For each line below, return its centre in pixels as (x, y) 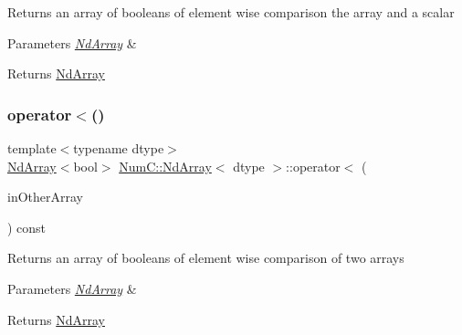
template (32, 148)
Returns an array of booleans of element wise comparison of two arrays (206, 258)
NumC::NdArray (165, 166)
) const (27, 227)
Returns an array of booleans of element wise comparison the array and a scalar (231, 12)
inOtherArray (45, 197)
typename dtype (119, 148)
